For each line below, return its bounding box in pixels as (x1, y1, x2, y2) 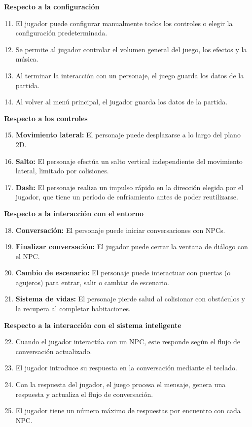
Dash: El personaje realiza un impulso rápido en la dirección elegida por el (15, 182, 244, 192)
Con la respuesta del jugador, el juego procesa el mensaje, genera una (15, 379, 226, 390)
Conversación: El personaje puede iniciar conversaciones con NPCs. (15, 225, 225, 235)
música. (15, 54, 38, 64)
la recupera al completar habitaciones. (15, 303, 131, 314)
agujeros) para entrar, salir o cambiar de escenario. (15, 277, 170, 287)
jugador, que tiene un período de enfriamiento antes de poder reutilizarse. (15, 192, 238, 202)
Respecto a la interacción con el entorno (4, 208, 144, 218)
